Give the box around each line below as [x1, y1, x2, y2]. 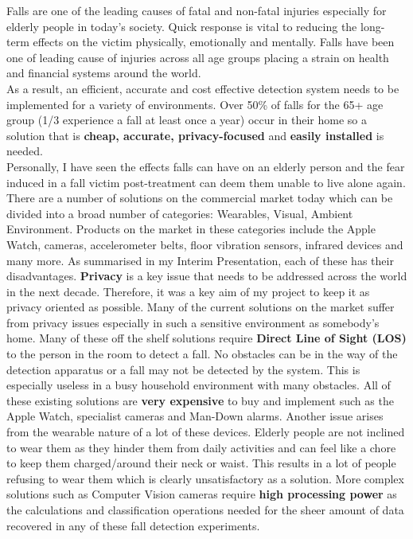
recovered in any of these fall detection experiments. [6, 517, 260, 533]
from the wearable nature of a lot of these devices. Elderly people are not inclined [6, 424, 405, 440]
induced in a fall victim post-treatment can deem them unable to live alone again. [6, 174, 406, 190]
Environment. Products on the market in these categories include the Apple [6, 221, 376, 237]
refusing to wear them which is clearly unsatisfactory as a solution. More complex [6, 470, 404, 486]
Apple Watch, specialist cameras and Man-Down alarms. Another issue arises [6, 408, 384, 424]
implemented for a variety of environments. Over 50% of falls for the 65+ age [6, 96, 384, 112]
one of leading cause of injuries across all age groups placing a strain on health [6, 49, 389, 65]
